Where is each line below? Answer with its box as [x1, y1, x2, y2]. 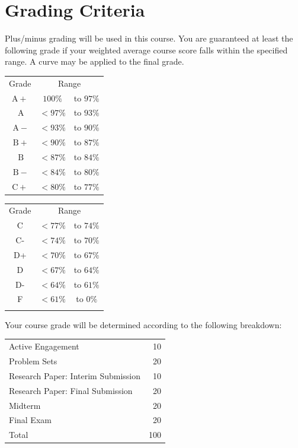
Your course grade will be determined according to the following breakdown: [5, 318, 282, 331]
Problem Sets [9, 355, 57, 367]
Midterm [9, 399, 41, 411]
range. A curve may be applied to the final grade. [5, 55, 184, 68]
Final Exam [9, 414, 52, 426]
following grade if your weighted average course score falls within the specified [5, 43, 288, 56]
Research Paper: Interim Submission [9, 369, 141, 382]
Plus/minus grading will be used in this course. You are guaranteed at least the [5, 32, 293, 45]
